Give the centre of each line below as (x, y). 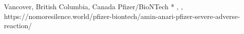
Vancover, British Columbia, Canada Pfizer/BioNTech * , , (93, 6)
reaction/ (18, 25)
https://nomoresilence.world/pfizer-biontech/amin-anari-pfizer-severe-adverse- (122, 16)
